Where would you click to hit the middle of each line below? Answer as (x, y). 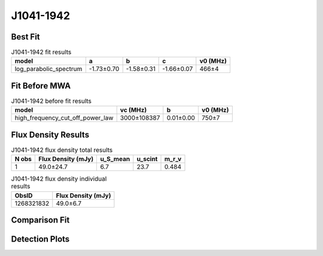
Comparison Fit (40, 220)
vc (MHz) (133, 110)
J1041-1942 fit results (41, 52)
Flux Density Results (50, 135)
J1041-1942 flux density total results (62, 150)
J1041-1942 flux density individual (59, 179)
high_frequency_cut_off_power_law (64, 118)
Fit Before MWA (41, 86)
